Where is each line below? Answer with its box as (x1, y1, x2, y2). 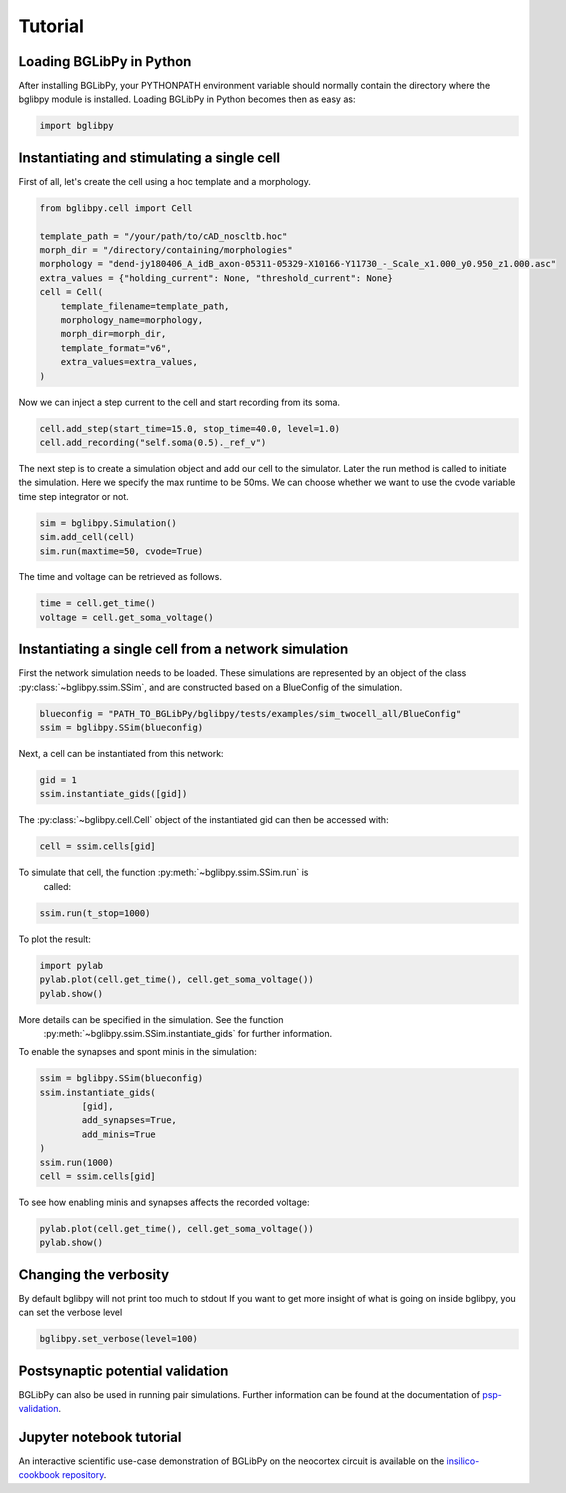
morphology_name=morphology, (60, 315, 204, 326)
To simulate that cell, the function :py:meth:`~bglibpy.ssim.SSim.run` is (18, 866, 309, 879)
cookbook (18, 1469, 60, 1481)
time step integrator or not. (18, 490, 129, 502)
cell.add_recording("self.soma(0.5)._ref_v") (39, 436, 267, 448)
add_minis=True (81, 1128, 157, 1140)
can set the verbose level (18, 1306, 123, 1319)
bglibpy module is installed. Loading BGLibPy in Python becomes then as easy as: (18, 93, 356, 105)
